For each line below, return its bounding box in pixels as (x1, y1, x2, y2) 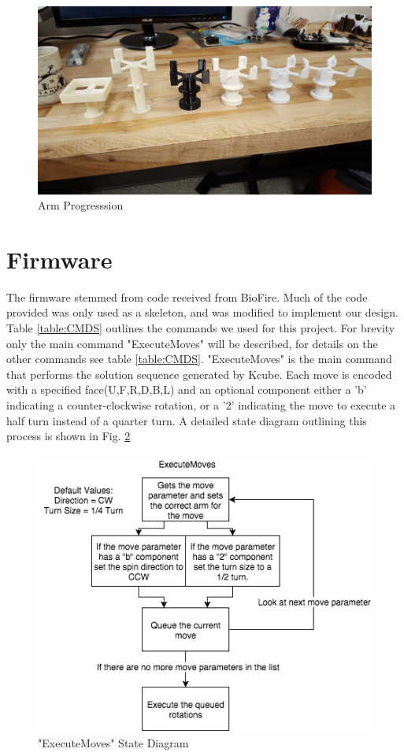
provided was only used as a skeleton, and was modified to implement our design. (6, 304, 398, 321)
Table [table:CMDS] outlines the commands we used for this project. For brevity (6, 320, 395, 335)
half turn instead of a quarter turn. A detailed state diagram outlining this (6, 412, 367, 428)
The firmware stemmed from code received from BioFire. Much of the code (6, 288, 368, 305)
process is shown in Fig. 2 (6, 428, 131, 444)
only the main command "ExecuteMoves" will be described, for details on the (6, 335, 378, 351)
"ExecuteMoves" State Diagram (38, 734, 189, 750)
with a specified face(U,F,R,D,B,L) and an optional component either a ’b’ (6, 381, 367, 398)
